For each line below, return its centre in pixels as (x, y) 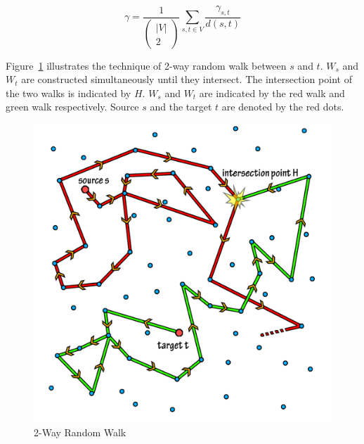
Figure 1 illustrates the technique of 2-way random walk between (146, 65)
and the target (181, 107)
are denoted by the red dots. (283, 107)
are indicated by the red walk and (272, 93)
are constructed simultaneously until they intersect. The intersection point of (187, 79)
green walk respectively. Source (72, 107)
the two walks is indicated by (69, 93)
